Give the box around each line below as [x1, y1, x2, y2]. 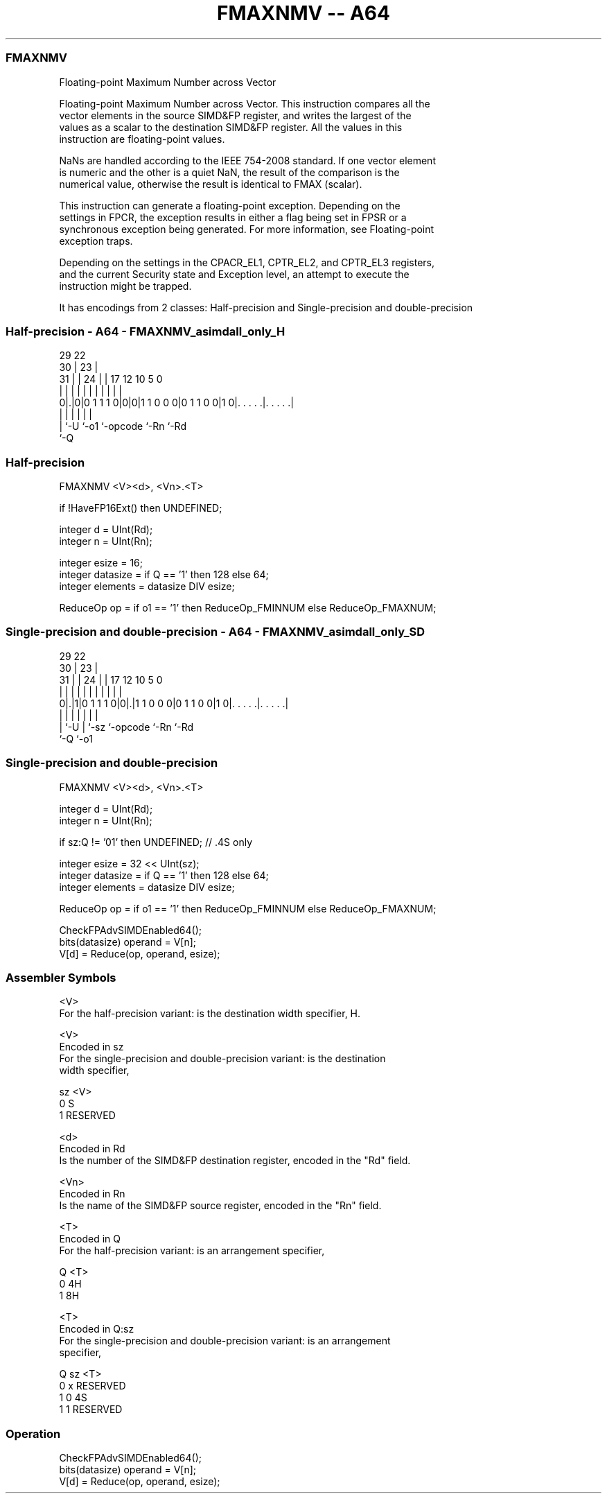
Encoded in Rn [59, 1188, 125, 1200]
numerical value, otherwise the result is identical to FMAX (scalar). [59, 177, 362, 190]
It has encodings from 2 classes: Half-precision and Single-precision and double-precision [59, 301, 473, 313]
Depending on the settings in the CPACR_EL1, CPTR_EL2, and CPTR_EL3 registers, [59, 256, 435, 268]
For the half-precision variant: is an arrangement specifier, [59, 1245, 325, 1257]
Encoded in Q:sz [59, 1323, 134, 1335]
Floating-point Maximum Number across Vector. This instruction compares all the [59, 97, 430, 110]
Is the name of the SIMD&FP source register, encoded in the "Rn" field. [59, 1199, 382, 1212]
